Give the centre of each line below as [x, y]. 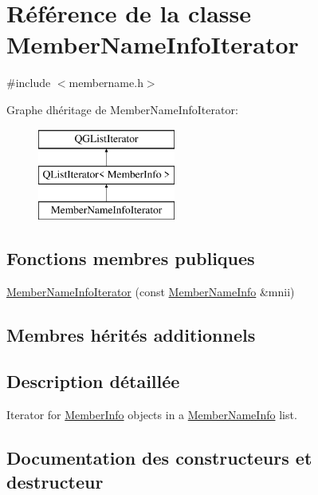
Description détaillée [93, 381]
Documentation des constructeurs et [159, 458]
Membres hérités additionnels [131, 334]
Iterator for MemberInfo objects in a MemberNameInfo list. [152, 415]
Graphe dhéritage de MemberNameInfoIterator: [122, 109]
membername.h [106, 83]
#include [29, 83]
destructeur [55, 481]
